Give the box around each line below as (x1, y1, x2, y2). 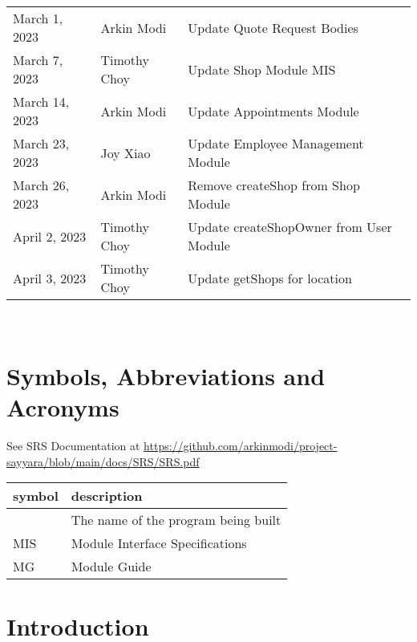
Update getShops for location (188, 268, 352, 287)
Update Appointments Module (188, 101, 359, 120)
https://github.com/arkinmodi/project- (144, 437, 338, 453)
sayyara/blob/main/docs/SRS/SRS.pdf (6, 453, 200, 469)
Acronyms (6, 390, 119, 423)
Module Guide (71, 557, 152, 576)
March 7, (13, 51, 63, 69)
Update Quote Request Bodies (188, 18, 358, 37)
